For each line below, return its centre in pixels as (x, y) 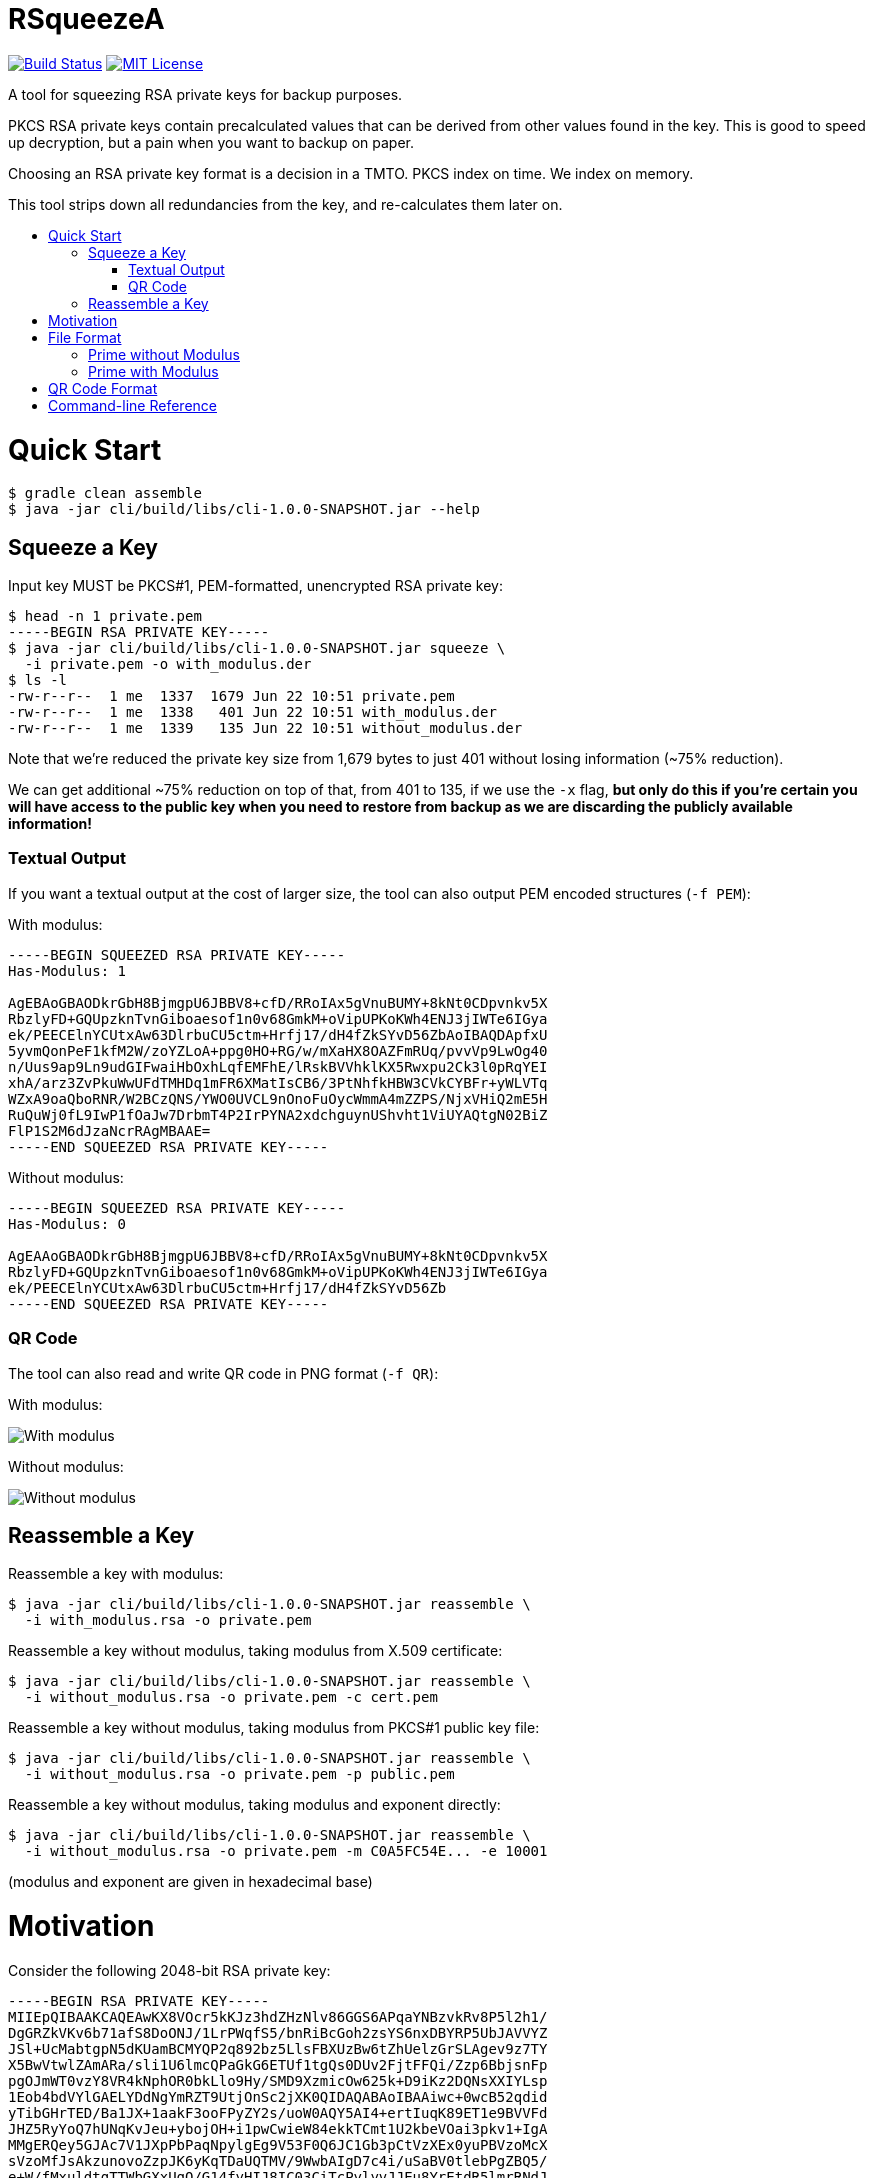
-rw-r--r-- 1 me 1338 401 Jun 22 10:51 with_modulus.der (252, 712)
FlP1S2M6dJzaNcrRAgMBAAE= (109, 1130)
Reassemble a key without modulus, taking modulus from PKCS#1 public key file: (274, 1728)
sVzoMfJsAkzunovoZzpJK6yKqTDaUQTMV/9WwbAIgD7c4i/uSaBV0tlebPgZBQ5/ (278, 2160)
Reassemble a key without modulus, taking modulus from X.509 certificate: (255, 1651)
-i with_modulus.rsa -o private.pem (168, 1620)
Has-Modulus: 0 (67, 1223)
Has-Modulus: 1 (67, 970)
